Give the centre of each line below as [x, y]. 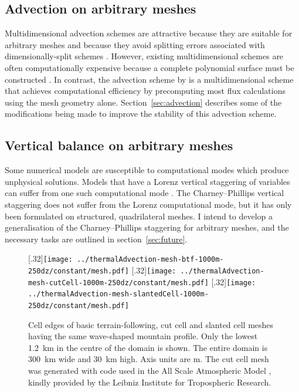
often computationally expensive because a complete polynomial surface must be [149, 67]
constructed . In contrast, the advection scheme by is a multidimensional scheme [149, 79]
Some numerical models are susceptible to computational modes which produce [147, 170]
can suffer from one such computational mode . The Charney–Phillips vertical [145, 193]
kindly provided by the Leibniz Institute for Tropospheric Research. [150, 382]
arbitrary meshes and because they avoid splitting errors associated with [135, 44]
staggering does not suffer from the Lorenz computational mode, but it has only [148, 204]
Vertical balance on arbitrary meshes [119, 145]
